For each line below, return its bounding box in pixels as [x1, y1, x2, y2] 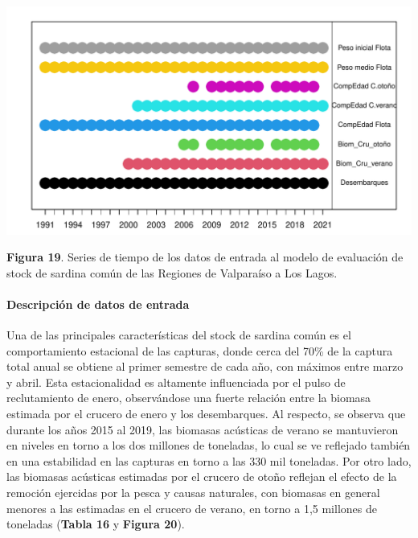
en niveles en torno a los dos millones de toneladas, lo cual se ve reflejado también [6, 437, 411, 454]
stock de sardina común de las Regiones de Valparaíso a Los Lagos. [6, 264, 338, 281]
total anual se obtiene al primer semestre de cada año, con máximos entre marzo [6, 358, 404, 375]
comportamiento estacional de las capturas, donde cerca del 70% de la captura [6, 342, 393, 359]
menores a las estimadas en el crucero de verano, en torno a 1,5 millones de [6, 499, 377, 516]
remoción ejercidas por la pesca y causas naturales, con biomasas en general [6, 484, 380, 501]
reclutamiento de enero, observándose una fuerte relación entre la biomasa [6, 389, 371, 406]
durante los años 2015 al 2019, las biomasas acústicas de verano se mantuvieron [6, 421, 399, 437]
